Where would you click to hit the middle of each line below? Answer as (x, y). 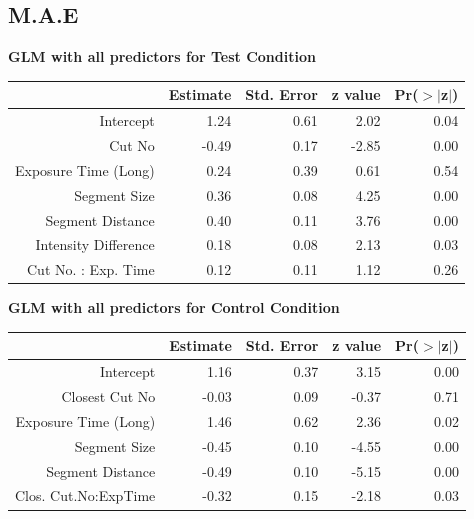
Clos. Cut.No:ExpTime (85, 495)
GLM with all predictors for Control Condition (174, 307)
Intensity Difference (95, 244)
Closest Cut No (108, 396)
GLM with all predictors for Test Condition (162, 56)
